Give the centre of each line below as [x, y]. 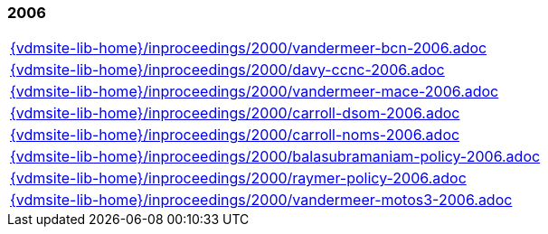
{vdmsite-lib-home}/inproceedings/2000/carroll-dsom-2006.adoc [235, 113]
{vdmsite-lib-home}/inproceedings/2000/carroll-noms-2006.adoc [235, 135]
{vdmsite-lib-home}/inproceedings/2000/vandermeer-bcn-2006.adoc [249, 48]
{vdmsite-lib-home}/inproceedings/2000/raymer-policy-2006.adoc [238, 178]
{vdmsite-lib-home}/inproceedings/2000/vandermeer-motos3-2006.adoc [261, 200]
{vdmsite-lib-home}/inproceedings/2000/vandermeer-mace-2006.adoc [255, 92]
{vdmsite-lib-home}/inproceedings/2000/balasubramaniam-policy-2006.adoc [275, 157]
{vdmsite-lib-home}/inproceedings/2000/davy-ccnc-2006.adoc [227, 70]
